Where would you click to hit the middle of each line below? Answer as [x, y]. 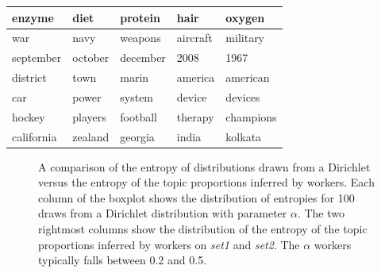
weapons [140, 38]
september [37, 58]
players [89, 116]
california [35, 136]
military [245, 38]
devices [243, 96]
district [29, 77]
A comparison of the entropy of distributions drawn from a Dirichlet [204, 166]
